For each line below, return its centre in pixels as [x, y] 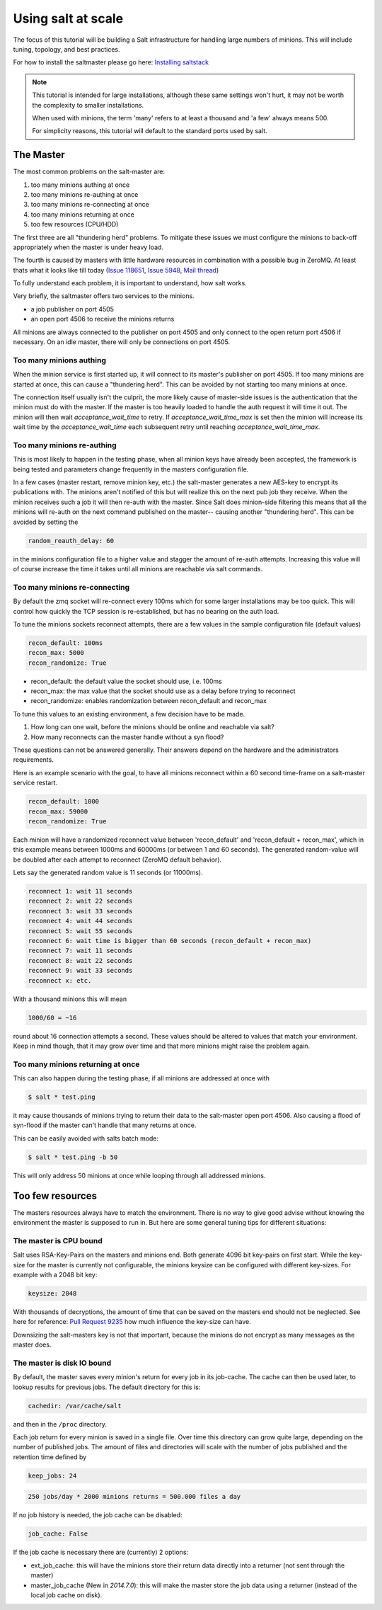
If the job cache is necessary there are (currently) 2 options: [101, 1552]
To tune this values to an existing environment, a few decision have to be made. [129, 714]
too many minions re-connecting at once [90, 205]
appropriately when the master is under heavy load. [88, 247]
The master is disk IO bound [62, 1363]
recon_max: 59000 [58, 811]
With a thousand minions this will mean [70, 999]
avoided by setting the [46, 522]
